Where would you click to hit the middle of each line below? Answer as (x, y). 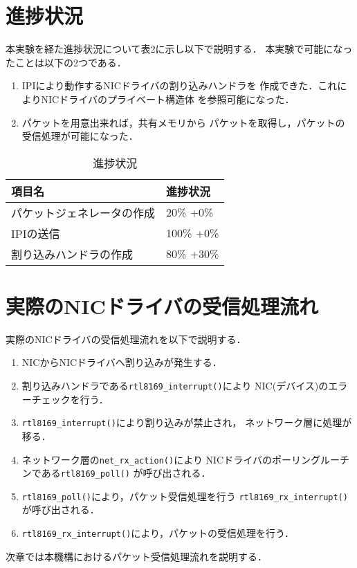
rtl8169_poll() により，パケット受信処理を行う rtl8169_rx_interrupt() (185, 496)
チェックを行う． (70, 399)
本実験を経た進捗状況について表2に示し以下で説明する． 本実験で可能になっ (179, 49)
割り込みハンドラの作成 (72, 254)
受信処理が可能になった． (80, 136)
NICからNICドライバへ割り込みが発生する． (122, 362)
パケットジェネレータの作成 (83, 212)
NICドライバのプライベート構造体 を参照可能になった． (168, 99)
